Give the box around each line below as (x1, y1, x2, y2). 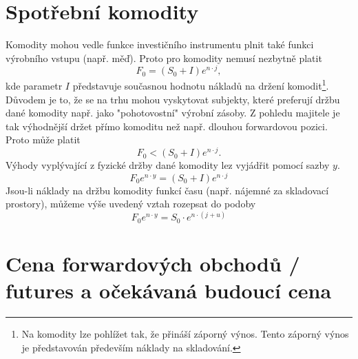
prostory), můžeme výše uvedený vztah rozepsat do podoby (6, 196, 256, 211)
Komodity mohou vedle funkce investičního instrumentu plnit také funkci (6, 37, 314, 52)
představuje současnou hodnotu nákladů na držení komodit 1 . (72, 76, 329, 93)
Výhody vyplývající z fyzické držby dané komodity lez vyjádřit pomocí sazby (6, 158, 330, 172)
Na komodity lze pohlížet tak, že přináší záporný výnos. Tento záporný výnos (21, 327, 349, 341)
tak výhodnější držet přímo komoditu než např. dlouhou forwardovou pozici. (6, 119, 328, 133)
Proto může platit (6, 132, 81, 147)
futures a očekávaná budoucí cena (6, 276, 332, 305)
